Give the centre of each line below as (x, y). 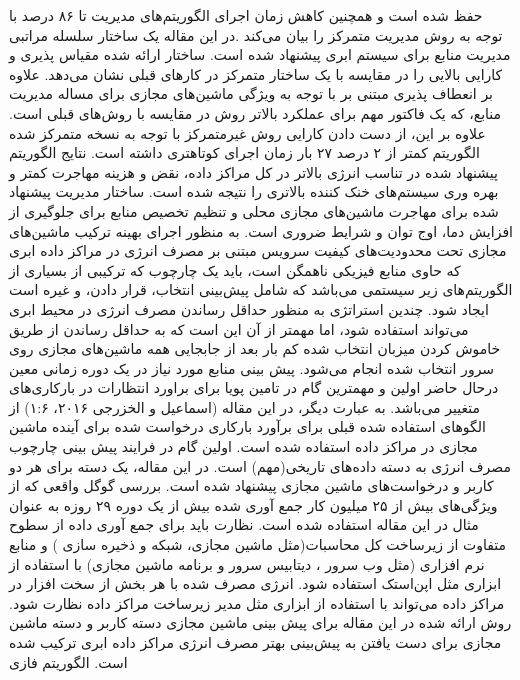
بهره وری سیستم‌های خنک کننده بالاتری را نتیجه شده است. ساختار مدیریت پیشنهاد (254, 191)
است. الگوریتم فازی (68, 661)
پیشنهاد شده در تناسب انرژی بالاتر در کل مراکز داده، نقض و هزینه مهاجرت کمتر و (253, 171)
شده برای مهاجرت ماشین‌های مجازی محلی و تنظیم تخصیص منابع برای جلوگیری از (254, 210)
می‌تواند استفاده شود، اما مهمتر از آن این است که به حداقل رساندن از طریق (239, 328)
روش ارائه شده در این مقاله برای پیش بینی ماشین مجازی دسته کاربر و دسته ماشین (260, 622)
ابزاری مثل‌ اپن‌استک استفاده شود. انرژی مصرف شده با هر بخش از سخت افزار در (255, 583)
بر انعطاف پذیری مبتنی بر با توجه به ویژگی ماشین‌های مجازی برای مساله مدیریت (251, 93)
